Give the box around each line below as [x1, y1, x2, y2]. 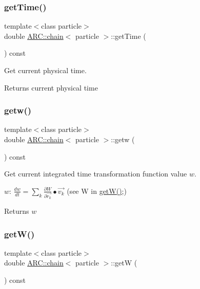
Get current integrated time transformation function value [4, 168, 187, 179]
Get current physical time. [4, 65, 87, 75]
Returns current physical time [4, 82, 98, 93]
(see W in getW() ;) [67, 185, 127, 196]
